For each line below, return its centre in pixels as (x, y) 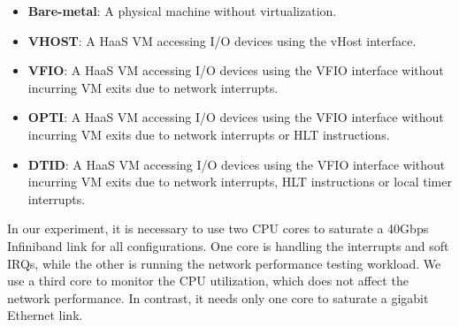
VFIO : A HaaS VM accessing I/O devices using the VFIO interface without (236, 70)
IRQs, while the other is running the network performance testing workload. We (224, 263)
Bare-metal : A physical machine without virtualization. (182, 11)
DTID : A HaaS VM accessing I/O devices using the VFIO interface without (237, 164)
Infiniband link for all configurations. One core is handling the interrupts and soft (228, 245)
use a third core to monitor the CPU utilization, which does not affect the (208, 281)
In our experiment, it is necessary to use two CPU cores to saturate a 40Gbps (218, 228)
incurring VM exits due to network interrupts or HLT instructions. (209, 134)
